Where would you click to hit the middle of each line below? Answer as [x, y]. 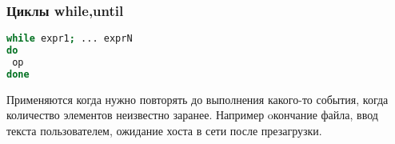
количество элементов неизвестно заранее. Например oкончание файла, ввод [192, 115]
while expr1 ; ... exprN [70, 39]
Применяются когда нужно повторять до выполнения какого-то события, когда [197, 99]
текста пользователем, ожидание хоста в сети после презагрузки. [164, 130]
